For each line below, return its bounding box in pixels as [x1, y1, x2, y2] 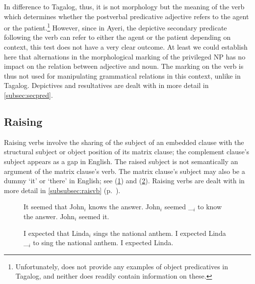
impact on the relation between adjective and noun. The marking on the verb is [4, 61, 244, 71]
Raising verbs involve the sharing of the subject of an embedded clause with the [4, 137, 244, 147]
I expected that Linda [24, 227, 89, 238]
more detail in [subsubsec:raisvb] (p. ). [4, 185, 121, 195]
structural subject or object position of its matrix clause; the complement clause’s [4, 146, 250, 157]
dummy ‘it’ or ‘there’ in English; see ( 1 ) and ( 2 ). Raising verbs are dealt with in [4, 175, 245, 186]
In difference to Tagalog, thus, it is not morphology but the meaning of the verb [4, 1, 245, 11]
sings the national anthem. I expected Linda [93, 227, 226, 238]
